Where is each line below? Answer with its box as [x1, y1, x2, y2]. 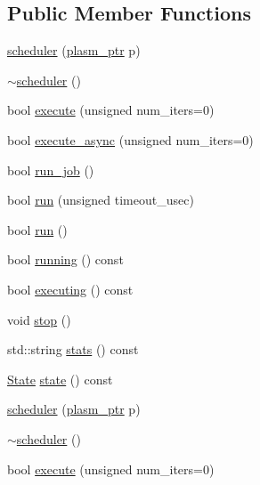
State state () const [7, 369, 113, 388]
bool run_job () [7, 160, 94, 179]
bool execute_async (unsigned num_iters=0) [7, 130, 254, 149]
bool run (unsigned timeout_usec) [7, 190, 194, 209]
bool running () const [7, 250, 124, 269]
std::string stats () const [7, 340, 139, 359]
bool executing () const [7, 279, 134, 298]
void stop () [7, 310, 71, 328]
